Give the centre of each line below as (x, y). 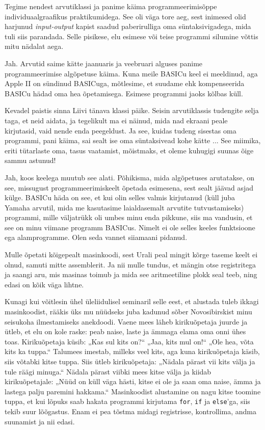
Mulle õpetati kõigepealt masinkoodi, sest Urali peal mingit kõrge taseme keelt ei (131, 254)
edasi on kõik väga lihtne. (44, 284)
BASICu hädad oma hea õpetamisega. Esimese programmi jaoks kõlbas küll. (124, 93)
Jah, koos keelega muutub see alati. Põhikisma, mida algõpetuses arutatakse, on (130, 177)
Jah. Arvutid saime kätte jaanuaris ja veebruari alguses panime (104, 63)
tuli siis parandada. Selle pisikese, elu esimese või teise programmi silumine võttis (131, 36)
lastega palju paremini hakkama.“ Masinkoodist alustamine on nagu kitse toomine (133, 391)
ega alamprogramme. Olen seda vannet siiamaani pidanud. (96, 237)
